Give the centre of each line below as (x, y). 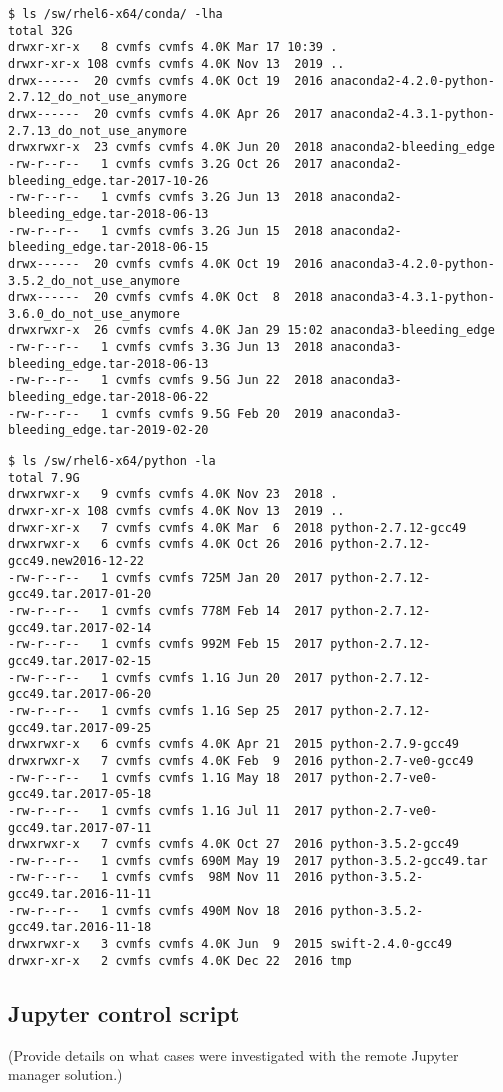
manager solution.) (65, 1074)
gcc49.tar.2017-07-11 (80, 827)
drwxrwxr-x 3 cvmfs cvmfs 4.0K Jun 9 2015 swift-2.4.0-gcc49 (230, 944)
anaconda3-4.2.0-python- (412, 263)
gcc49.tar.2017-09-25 (80, 727)
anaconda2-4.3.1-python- (412, 113)
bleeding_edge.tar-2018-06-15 (108, 247)
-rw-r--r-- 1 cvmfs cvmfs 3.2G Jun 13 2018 (165, 197)
